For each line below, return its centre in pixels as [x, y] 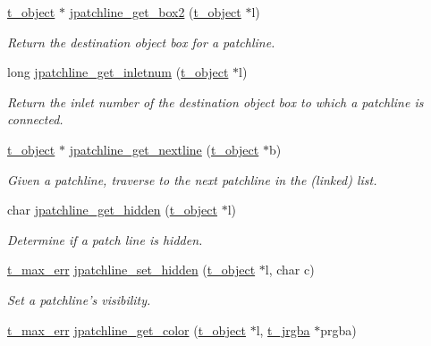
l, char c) [290, 270]
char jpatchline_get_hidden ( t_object [112, 210]
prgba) [338, 329]
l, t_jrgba [283, 329]
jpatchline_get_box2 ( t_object [155, 12]
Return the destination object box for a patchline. [141, 42]
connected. [35, 119]
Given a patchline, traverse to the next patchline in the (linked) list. [192, 179]
